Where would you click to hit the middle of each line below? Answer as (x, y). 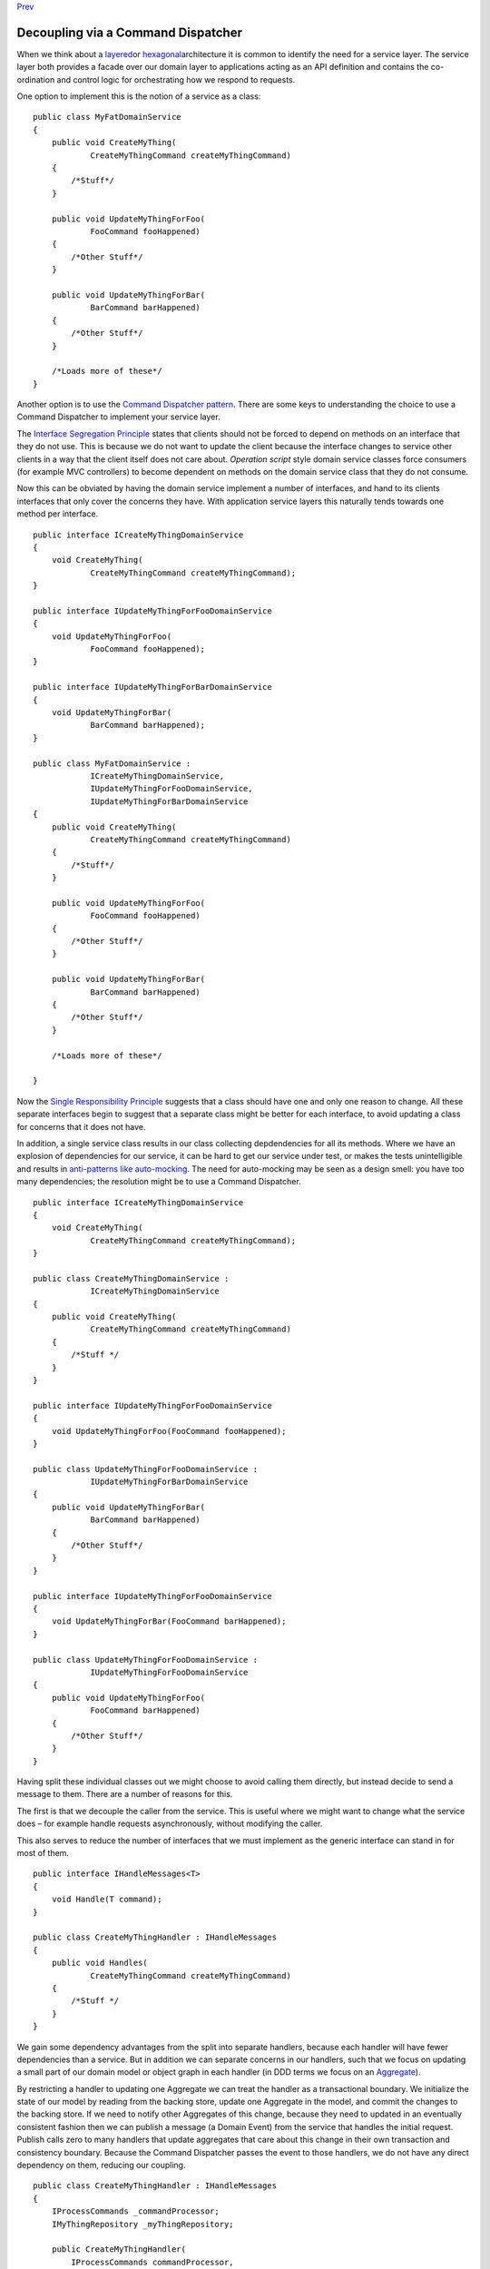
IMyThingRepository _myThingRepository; (143, 2224)
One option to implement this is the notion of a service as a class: (139, 96)
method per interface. (58, 514)
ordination (36, 79)
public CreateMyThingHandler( (118, 2249)
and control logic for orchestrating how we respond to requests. (176, 79)
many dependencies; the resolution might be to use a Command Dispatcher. (159, 1182)
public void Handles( (100, 1963)
